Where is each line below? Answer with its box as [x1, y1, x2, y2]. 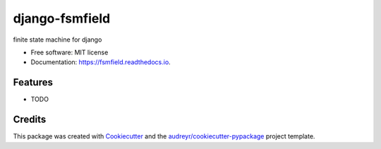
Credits [13, 114, 47, 126]
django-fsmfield [13, 11, 111, 26]
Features [13, 76, 53, 88]
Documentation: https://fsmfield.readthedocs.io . [30, 58, 171, 66]
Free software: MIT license [30, 48, 109, 56]
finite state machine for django [13, 35, 102, 44]
